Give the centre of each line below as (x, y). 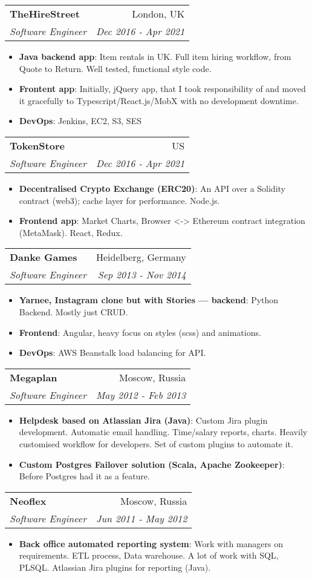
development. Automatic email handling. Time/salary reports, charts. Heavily (163, 432)
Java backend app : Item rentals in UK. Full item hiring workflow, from (155, 56)
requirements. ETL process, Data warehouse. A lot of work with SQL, (149, 555)
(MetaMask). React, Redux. (71, 232)
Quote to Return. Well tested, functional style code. (115, 68)
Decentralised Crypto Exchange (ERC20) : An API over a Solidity (152, 188)
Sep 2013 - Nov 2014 (142, 275)
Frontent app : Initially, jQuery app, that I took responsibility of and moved (162, 89)
